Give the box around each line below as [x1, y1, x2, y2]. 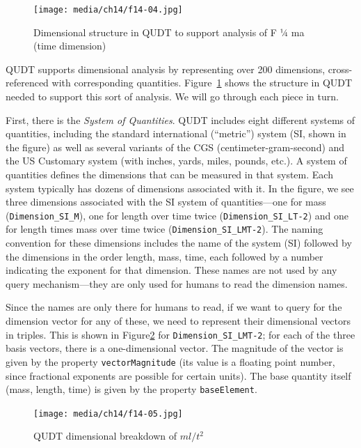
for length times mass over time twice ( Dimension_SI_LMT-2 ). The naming [6, 222, 323, 236]
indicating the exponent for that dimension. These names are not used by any [6, 263, 337, 277]
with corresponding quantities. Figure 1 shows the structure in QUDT [51, 75, 353, 90]
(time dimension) [33, 38, 106, 53]
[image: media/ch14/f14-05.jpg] [33, 408, 183, 419]
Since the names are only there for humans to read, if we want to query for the [6, 300, 342, 314]
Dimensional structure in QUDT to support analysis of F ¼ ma [33, 24, 305, 39]
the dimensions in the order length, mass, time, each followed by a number [6, 249, 323, 263]
